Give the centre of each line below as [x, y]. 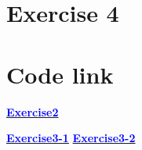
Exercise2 [33, 111]
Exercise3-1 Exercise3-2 [71, 138]
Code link [60, 74]
